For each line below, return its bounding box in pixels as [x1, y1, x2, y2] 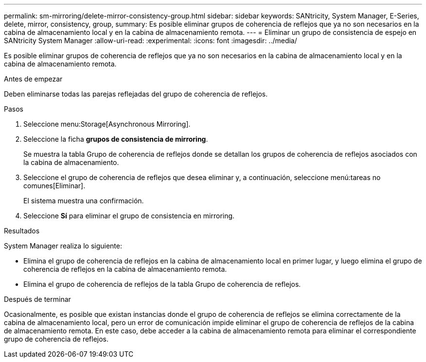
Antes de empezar [4, 75, 63, 83]
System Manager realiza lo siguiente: [4, 242, 122, 250]
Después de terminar [4, 295, 71, 303]
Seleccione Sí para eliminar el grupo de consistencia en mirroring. [23, 212, 235, 220]
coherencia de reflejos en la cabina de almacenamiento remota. [23, 265, 227, 273]
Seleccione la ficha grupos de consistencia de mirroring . [23, 135, 208, 143]
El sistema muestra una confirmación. [23, 197, 144, 205]
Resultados [4, 227, 40, 235]
